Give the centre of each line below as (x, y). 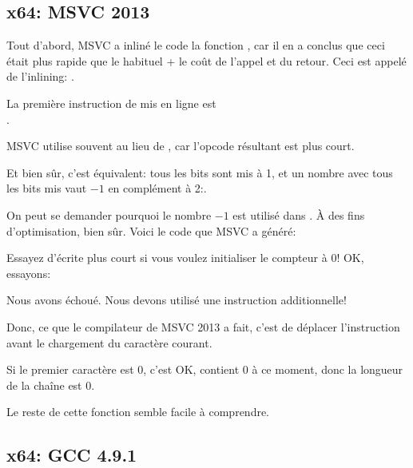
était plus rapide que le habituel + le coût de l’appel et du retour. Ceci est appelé (206, 60)
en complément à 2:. (157, 188)
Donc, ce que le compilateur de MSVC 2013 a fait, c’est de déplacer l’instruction (203, 326)
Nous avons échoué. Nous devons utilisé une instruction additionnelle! (177, 300)
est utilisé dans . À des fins (299, 214)
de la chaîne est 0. (51, 385)
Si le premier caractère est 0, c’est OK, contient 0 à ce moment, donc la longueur (205, 369)
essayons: (29, 273)
